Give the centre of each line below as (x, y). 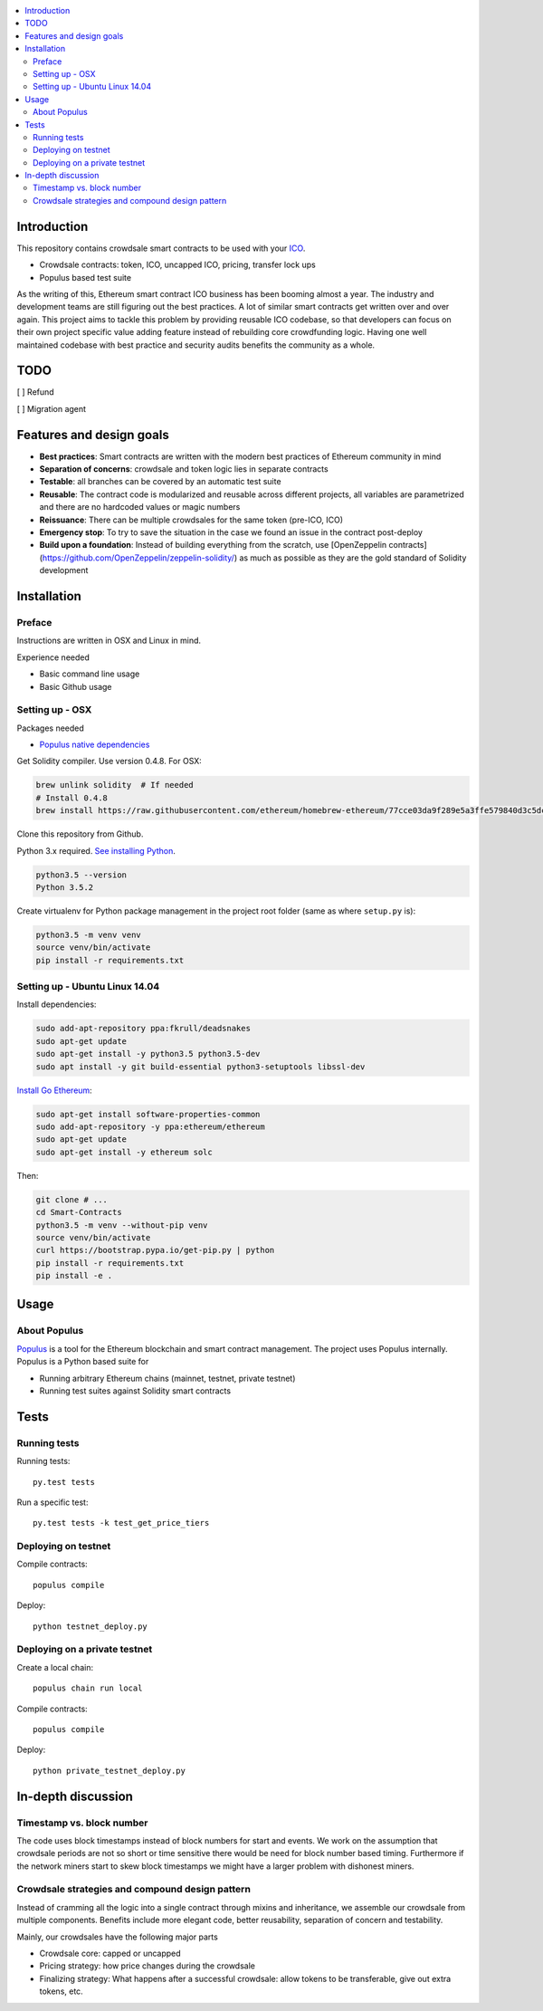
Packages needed (51, 728)
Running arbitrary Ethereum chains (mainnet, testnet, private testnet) (167, 1378)
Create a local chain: (55, 1667)
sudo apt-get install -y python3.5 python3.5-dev (148, 1054)
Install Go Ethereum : (54, 1090)
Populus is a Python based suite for (83, 1362)
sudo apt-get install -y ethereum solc (124, 1152)
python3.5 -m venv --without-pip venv (122, 1225)
